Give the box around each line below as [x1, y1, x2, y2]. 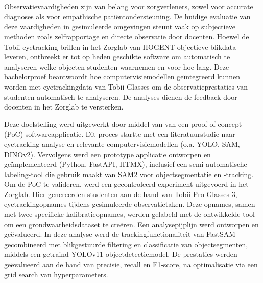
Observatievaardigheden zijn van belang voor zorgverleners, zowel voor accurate [4, 1, 253, 12]
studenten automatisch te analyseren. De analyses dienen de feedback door [4, 91, 237, 102]
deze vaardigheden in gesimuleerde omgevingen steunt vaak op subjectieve [4, 21, 235, 32]
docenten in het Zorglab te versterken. [4, 101, 124, 112]
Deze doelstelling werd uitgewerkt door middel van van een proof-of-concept [4, 118, 242, 129]
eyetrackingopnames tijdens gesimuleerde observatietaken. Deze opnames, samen [4, 199, 255, 209]
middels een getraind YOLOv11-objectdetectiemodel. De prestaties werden [4, 249, 237, 259]
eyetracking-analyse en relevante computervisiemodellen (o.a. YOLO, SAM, [4, 138, 240, 149]
